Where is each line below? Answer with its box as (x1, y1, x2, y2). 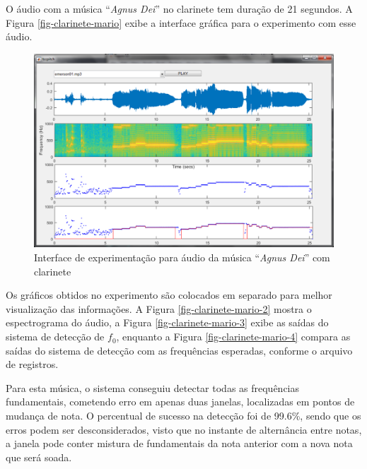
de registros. (6, 357, 59, 372)
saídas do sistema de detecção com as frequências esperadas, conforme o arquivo (6, 343, 353, 357)
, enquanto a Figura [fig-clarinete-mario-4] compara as (116, 329, 351, 344)
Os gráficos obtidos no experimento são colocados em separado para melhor (6, 287, 332, 302)
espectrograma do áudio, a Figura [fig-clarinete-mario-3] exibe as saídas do (6, 315, 329, 330)
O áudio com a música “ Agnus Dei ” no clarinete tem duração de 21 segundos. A (6, 1, 353, 16)
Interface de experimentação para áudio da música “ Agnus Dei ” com (34, 250, 330, 265)
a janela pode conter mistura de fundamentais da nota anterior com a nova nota (6, 436, 353, 451)
